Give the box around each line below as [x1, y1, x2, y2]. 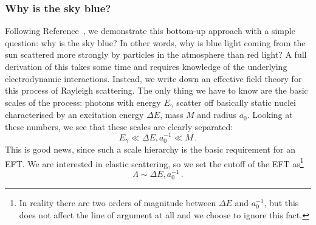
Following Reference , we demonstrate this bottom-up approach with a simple [5, 24, 295, 37]
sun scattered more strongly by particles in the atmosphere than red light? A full [5, 48, 307, 61]
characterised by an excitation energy [5, 108, 144, 121]
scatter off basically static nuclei [176, 95, 296, 108]
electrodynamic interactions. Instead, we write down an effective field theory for [5, 72, 302, 85]
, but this [264, 196, 299, 209]
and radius [197, 108, 237, 121]
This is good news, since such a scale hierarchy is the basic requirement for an [5, 142, 295, 155]
